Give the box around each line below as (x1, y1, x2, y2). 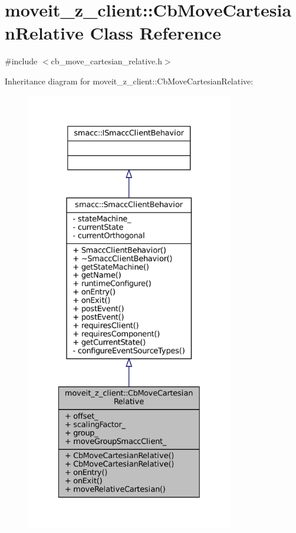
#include (5, 55, 38, 67)
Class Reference (90, 21, 221, 45)
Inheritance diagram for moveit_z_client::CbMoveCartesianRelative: (5, 74, 254, 87)
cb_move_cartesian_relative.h (51, 55, 162, 67)
